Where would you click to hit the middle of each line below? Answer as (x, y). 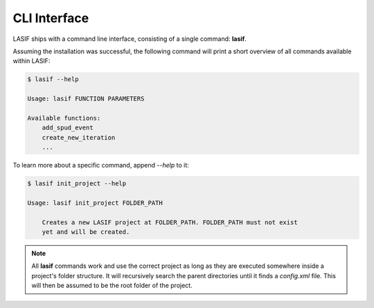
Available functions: (64, 118)
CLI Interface (51, 18)
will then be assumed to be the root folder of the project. (112, 286)
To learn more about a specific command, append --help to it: (101, 165)
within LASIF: (32, 61)
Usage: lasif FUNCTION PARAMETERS (86, 99)
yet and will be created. (86, 232)
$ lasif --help (53, 79)
